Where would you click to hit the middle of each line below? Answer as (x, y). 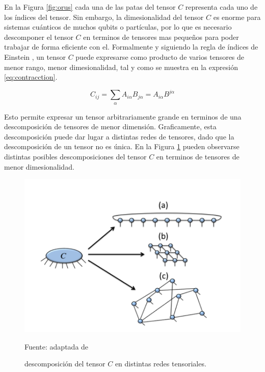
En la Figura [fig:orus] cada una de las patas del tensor (90, 7)
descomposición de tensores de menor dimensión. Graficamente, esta (110, 126)
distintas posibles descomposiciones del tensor (75, 157)
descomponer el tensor (39, 37)
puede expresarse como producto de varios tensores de (160, 56)
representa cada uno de (221, 7)
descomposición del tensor (65, 364)
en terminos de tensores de (198, 157)
